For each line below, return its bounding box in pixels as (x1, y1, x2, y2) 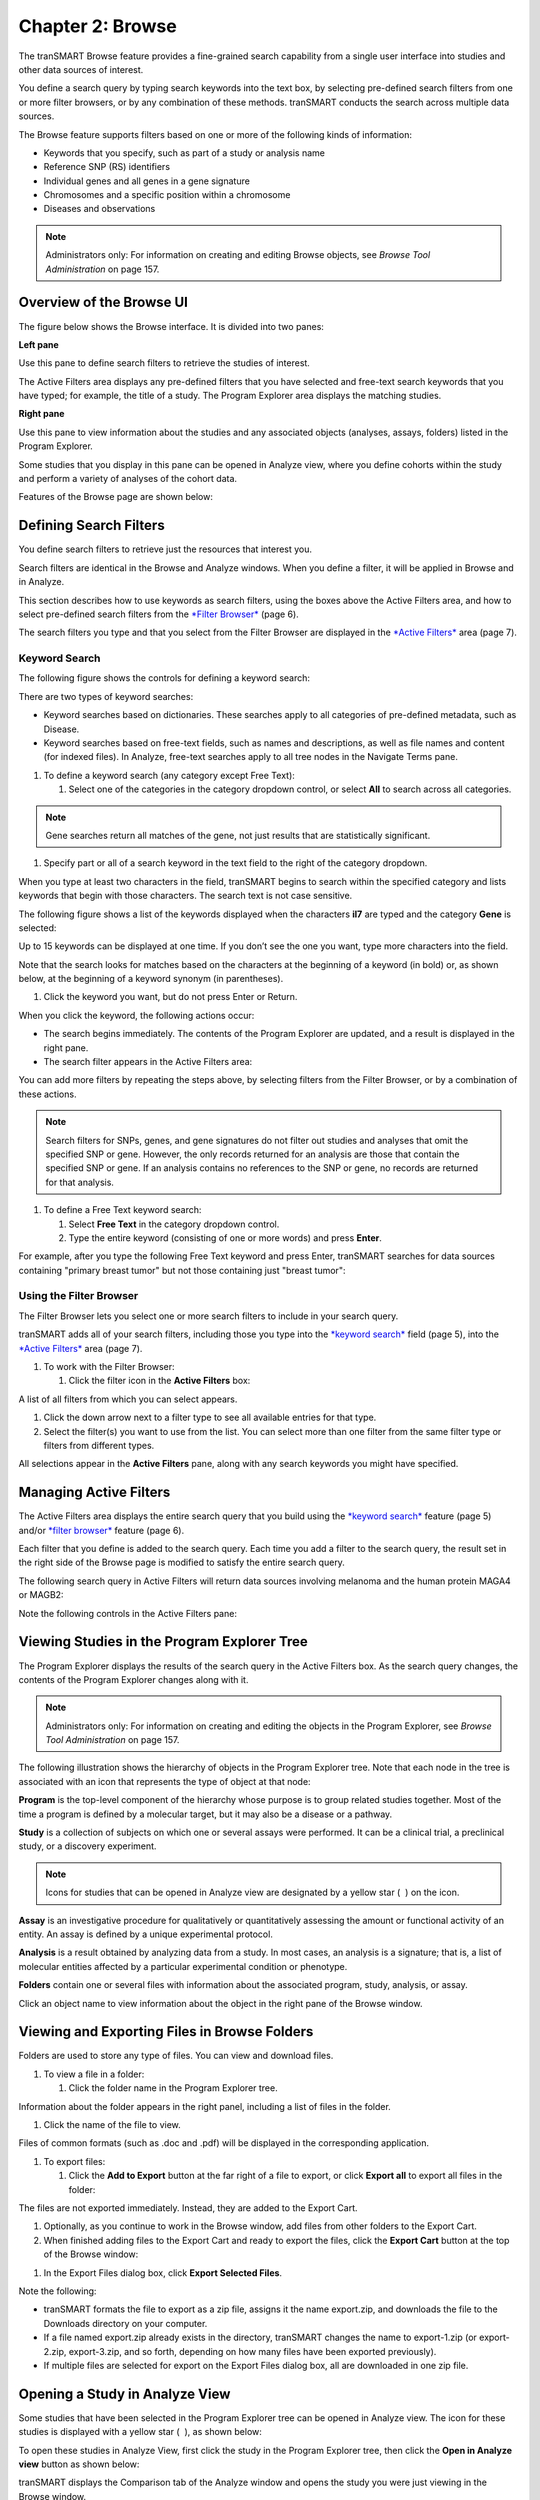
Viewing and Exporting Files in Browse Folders (18, 2023, 314, 2040)
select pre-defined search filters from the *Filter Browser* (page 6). (18, 608, 299, 620)
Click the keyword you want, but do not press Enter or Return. (43, 991, 298, 1003)
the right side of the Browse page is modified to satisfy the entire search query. (18, 1556, 345, 1569)
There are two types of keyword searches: (18, 690, 194, 702)
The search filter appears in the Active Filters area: (43, 1056, 253, 1068)
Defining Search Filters (18, 517, 165, 534)
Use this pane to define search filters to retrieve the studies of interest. (18, 357, 310, 369)
